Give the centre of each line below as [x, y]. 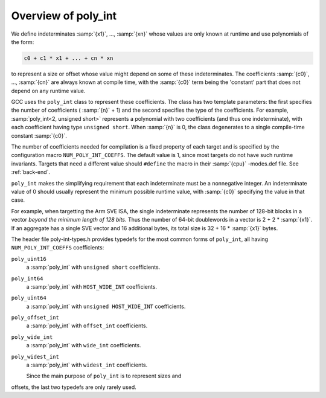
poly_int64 [27, 278]
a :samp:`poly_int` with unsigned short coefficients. [93, 267]
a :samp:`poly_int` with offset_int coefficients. [87, 326]
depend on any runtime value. [48, 91]
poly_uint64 [29, 298]
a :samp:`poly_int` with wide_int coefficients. [84, 345]
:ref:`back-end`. [31, 172]
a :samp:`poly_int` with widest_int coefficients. [87, 365]
